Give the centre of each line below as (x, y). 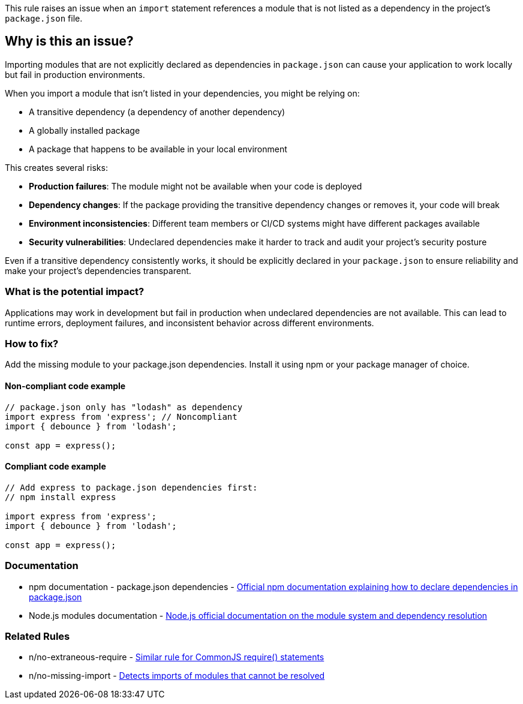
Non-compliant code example (65, 386)
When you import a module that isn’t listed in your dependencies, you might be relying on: (182, 93)
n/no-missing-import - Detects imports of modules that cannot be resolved (177, 676)
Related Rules (37, 636)
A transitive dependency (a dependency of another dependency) (157, 112)
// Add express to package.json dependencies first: (131, 487)
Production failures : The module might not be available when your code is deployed (196, 186)
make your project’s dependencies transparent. (98, 270)
